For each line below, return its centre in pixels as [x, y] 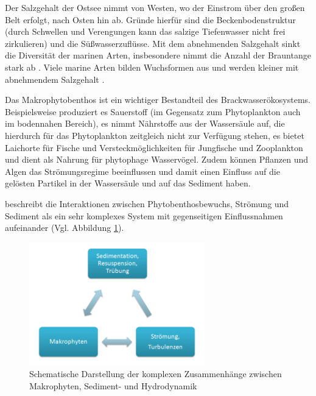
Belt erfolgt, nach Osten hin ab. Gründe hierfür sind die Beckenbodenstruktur [150, 19]
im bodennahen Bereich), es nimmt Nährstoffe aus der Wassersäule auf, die [145, 123]
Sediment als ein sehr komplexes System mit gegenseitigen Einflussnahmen [144, 215]
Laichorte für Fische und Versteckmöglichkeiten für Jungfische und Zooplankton [154, 147]
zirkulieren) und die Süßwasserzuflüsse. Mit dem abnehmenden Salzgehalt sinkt [153, 43]
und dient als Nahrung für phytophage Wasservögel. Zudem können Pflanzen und [157, 159]
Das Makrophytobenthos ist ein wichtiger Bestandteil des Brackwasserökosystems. [158, 100]
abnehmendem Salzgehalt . [55, 79]
